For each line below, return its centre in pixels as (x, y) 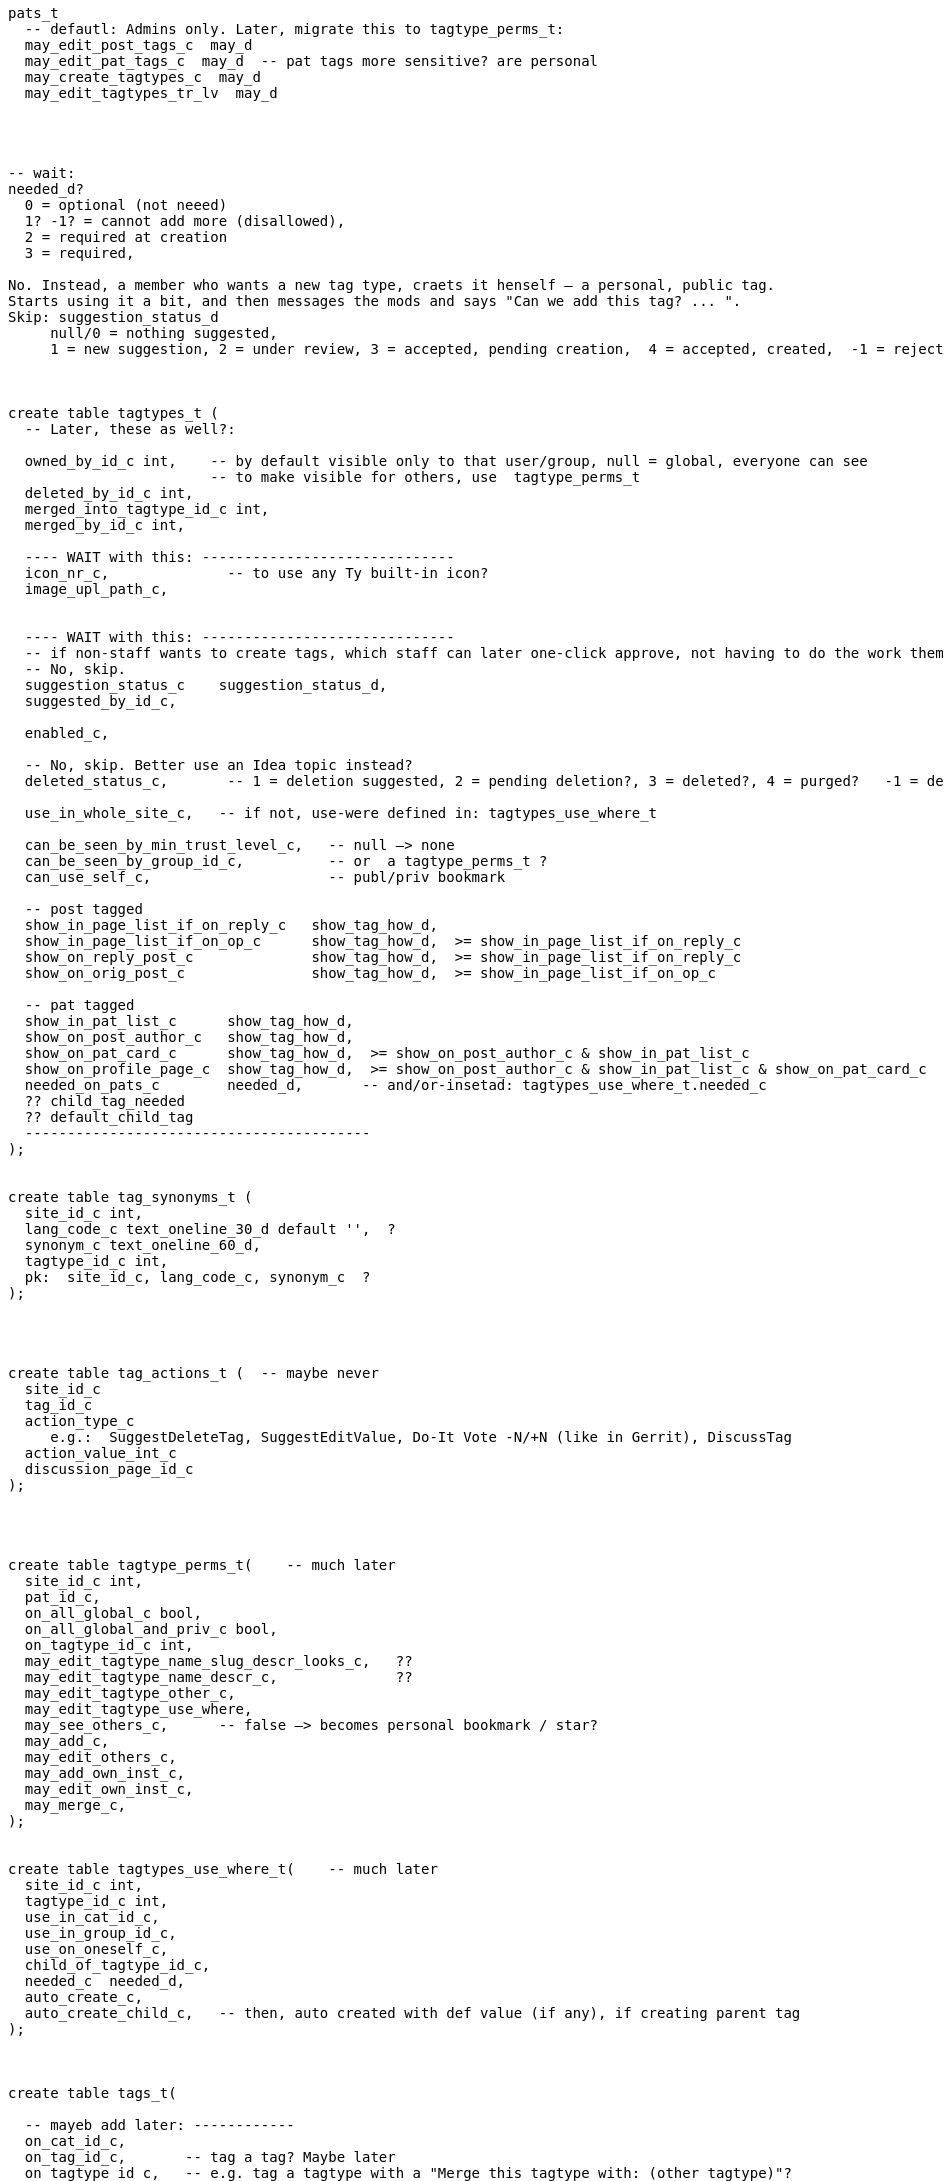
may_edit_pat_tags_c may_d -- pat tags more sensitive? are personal (311, 61)
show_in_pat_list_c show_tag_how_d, (189, 1021)
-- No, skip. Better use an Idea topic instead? (218, 765)
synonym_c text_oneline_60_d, (142, 1245)
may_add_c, (67, 1741)
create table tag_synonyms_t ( (130, 1197)
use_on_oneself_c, (96, 1949)
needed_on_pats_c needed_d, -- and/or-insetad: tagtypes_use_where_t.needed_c (395, 1085)
